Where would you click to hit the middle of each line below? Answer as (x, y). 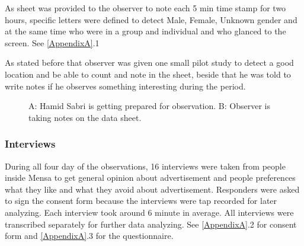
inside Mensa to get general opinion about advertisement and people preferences (150, 178)
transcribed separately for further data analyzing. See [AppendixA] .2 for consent (151, 224)
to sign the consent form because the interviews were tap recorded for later (141, 201)
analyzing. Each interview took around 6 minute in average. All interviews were (149, 212)
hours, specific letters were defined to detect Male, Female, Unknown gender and (151, 19)
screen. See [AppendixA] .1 (52, 42)
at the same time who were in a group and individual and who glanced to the (145, 31)
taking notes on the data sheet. (85, 117)
